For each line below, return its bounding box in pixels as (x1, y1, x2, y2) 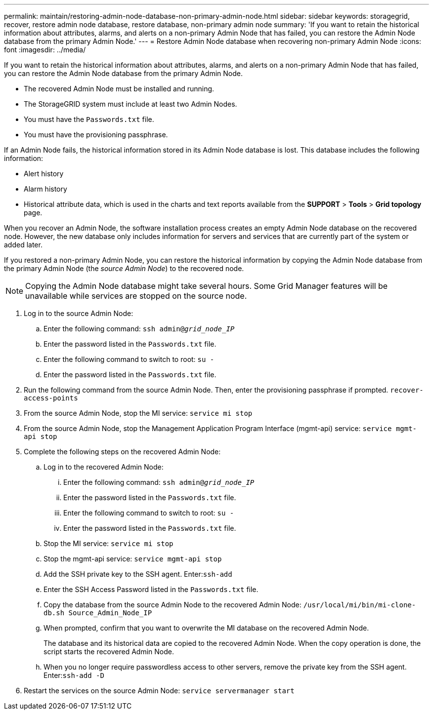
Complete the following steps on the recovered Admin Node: (24, 447, 221, 456)
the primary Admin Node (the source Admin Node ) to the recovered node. (4, 264, 244, 273)
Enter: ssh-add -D (43, 671, 104, 679)
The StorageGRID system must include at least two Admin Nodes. (24, 100, 237, 108)
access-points (24, 394, 78, 402)
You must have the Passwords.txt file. (24, 115, 154, 123)
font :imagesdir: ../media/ (4, 45, 86, 54)
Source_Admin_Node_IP (68, 609, 152, 617)
